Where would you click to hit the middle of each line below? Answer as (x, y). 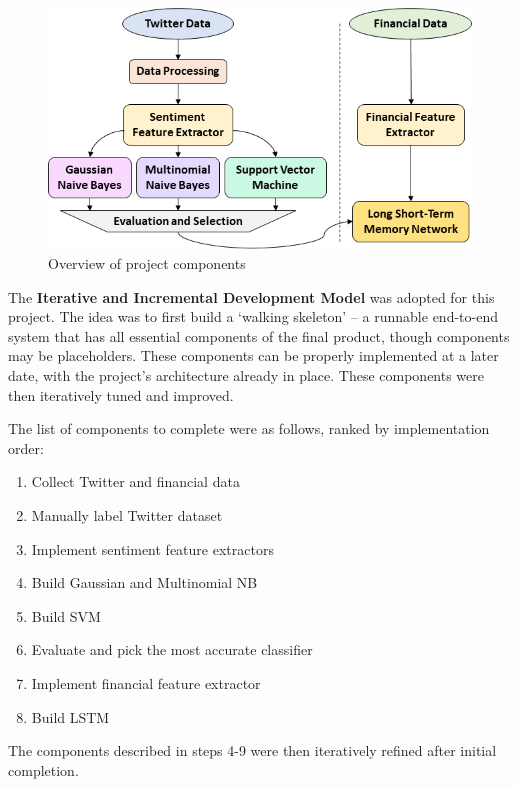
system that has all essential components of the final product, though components (259, 335)
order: (26, 447)
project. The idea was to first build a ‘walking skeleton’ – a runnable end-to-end (253, 316)
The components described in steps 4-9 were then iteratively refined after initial (252, 750)
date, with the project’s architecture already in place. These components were (246, 374)
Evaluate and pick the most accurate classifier (172, 649)
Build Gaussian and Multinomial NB (144, 582)
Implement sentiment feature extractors (152, 548)
